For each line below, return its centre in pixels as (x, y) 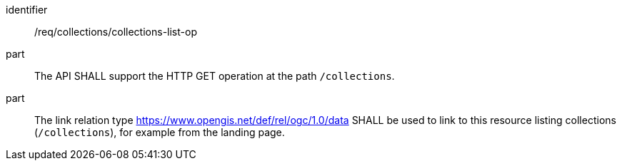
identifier (27, 10)
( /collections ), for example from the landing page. (160, 132)
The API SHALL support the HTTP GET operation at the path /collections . (215, 76)
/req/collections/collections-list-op (116, 32)
